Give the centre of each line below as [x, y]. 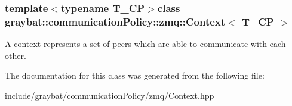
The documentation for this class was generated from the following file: [135, 75]
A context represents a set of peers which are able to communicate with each [145, 44]
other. [16, 55]
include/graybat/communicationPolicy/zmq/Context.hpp [110, 95]
